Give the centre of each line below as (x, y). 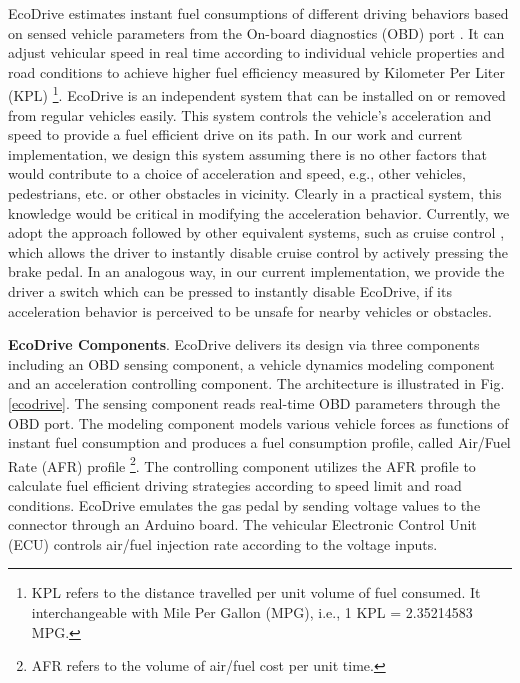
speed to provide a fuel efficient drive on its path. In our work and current (235, 134)
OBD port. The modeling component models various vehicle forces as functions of (258, 422)
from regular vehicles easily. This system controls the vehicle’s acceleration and (250, 114)
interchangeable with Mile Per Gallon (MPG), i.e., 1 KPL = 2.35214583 (252, 611)
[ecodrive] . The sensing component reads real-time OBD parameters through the (254, 402)
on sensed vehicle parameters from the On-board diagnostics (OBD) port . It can (256, 32)
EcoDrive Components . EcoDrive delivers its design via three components (244, 344)
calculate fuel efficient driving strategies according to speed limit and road (235, 484)
